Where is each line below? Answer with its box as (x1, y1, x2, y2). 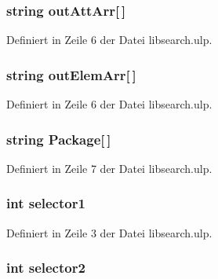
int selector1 (6, 193, 85, 213)
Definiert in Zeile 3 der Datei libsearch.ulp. (6, 224, 213, 240)
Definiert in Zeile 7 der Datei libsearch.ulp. (6, 160, 213, 176)
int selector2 (6, 258, 85, 277)
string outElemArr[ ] (6, 64, 136, 84)
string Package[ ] (6, 129, 111, 149)
